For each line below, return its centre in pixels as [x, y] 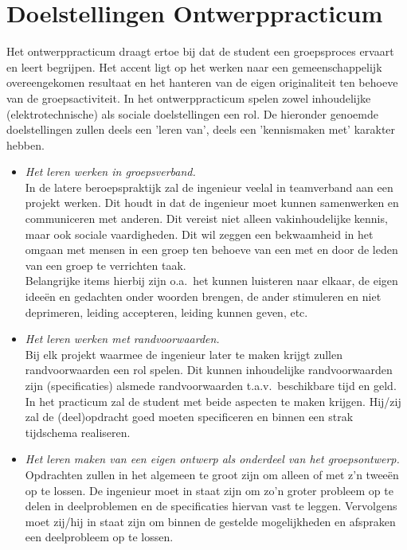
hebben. [25, 144]
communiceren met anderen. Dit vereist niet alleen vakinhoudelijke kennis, [206, 218]
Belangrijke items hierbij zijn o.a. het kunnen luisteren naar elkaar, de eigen [211, 281]
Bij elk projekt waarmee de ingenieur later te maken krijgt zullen [184, 354]
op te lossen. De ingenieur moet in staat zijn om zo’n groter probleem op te [209, 490]
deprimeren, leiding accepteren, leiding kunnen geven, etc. [166, 312]
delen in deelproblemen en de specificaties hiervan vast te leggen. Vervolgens [211, 506]
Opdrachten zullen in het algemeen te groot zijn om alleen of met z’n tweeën [212, 474]
